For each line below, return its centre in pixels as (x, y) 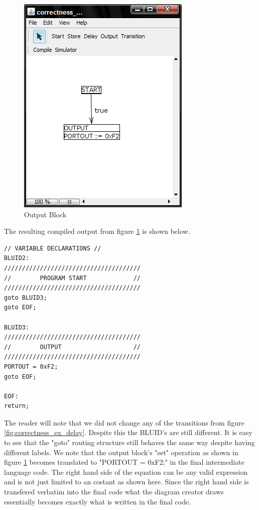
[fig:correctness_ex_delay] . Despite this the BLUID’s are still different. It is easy (128, 432)
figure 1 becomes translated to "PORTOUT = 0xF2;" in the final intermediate (124, 462)
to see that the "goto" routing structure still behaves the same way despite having (129, 442)
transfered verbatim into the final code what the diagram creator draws (114, 492)
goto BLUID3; (26, 297)
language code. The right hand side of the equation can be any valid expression (126, 472)
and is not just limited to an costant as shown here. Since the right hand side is (126, 482)
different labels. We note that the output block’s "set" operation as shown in (121, 452)
